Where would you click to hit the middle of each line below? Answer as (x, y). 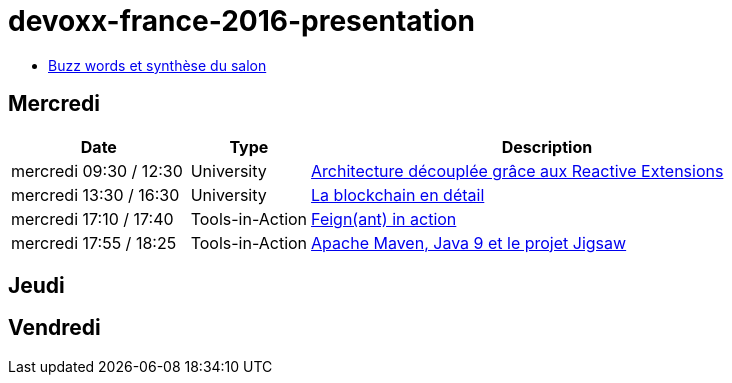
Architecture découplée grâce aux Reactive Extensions (517, 170)
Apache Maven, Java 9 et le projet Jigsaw (469, 242)
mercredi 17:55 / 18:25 (94, 242)
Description (547, 146)
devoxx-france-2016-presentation (241, 21)
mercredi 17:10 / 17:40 (92, 218)
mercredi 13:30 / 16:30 (95, 194)
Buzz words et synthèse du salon (157, 65)
